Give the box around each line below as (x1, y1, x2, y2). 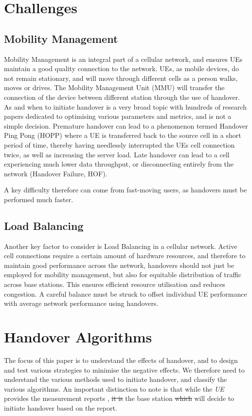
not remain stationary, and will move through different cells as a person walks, (4, 73, 238, 83)
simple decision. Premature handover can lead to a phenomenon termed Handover (4, 120, 248, 131)
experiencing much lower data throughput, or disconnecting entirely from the (4, 159, 234, 169)
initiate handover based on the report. (4, 402, 117, 413)
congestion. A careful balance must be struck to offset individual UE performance (4, 288, 247, 299)
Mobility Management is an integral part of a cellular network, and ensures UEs (4, 54, 243, 64)
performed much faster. (4, 194, 73, 204)
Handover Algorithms (4, 327, 152, 347)
